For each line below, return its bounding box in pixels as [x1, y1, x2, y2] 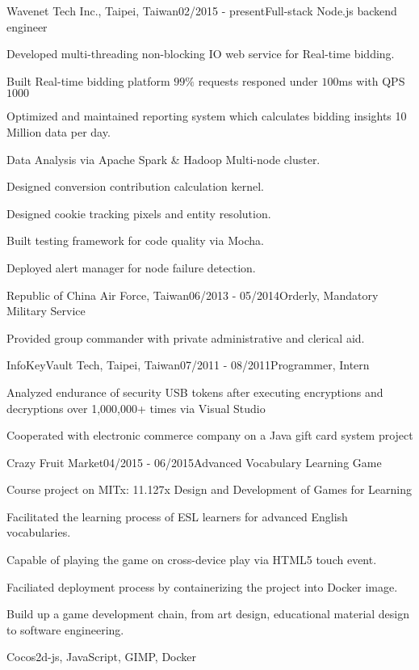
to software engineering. [6, 621, 124, 638]
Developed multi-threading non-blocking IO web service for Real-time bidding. [6, 45, 395, 62]
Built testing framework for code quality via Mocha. [6, 232, 264, 249]
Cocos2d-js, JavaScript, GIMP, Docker [6, 648, 197, 665]
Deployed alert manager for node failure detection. [6, 259, 256, 276]
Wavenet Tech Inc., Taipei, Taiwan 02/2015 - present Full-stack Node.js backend [6, 2, 397, 19]
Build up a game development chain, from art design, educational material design [6, 605, 410, 622]
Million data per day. [6, 123, 111, 140]
